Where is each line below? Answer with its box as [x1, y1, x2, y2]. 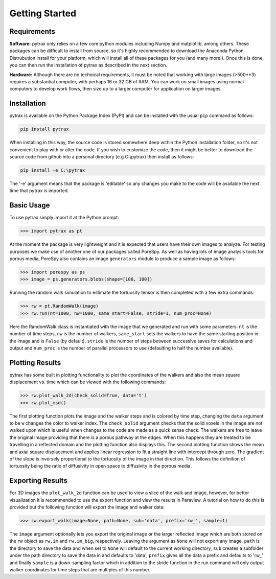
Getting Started [9, 8, 77, 19]
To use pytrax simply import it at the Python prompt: [9, 215, 120, 221]
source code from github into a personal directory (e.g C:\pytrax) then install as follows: [9, 154, 194, 160]
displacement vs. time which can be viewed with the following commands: [9, 379, 166, 385]
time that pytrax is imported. [9, 188, 69, 194]
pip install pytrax [20, 126, 69, 132]
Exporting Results [9, 476, 67, 485]
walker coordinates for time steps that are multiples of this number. [9, 566, 151, 572]
